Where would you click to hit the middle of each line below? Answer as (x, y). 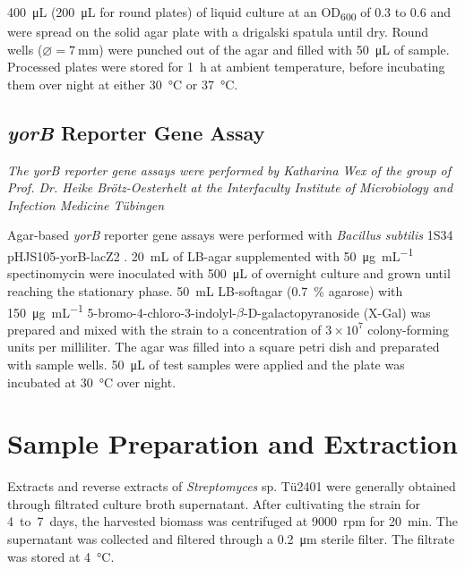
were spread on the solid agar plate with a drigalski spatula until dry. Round (218, 32)
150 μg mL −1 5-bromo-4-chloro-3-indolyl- (122, 310)
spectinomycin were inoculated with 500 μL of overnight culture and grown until (229, 273)
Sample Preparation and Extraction (232, 443)
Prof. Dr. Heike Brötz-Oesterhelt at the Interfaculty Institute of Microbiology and (230, 187)
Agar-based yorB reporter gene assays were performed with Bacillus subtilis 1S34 (230, 235)
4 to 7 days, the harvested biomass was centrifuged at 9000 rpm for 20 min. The (232, 521)
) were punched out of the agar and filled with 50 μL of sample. (274, 49)
